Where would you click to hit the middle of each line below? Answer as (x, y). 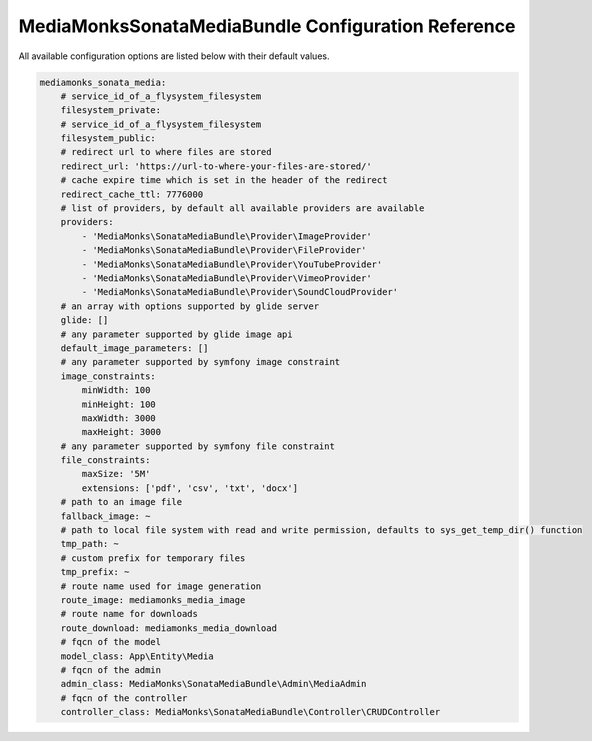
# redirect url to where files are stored (166, 152)
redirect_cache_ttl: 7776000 (132, 194)
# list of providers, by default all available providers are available (242, 208)
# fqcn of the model (111, 642)
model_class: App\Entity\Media (137, 656)
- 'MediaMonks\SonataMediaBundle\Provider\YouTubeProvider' (232, 264)
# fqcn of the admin (111, 669)
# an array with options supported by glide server (190, 306)
